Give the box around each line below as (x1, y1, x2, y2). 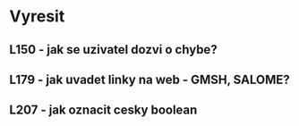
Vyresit (9, 6, 65, 27)
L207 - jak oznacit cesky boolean (9, 103, 198, 118)
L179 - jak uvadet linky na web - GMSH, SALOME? (9, 71, 290, 87)
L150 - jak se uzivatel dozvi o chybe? (9, 42, 218, 57)
